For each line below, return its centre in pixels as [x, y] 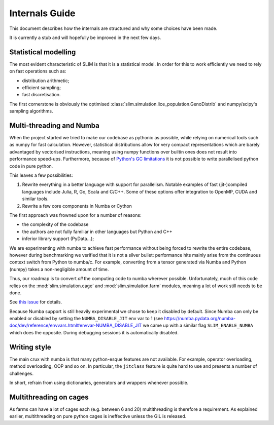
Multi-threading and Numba [55, 126]
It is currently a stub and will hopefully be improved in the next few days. [85, 37]
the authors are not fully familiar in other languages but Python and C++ [97, 231]
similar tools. [35, 199]
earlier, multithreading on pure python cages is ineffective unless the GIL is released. [98, 416]
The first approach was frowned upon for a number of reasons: [75, 215]
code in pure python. [31, 166]
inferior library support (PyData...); [58, 239]
